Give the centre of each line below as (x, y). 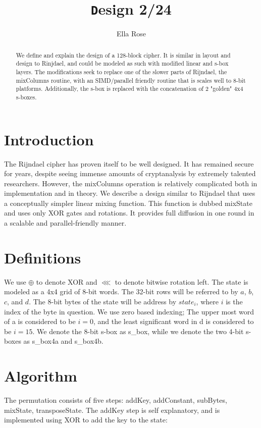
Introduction (49, 139)
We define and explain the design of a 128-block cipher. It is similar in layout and (123, 55)
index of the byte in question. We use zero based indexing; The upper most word (129, 311)
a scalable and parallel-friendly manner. (65, 223)
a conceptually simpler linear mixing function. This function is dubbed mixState (128, 203)
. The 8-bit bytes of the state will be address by (103, 301)
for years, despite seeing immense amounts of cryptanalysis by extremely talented (130, 173)
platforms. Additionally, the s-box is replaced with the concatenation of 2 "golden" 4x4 (129, 89)
